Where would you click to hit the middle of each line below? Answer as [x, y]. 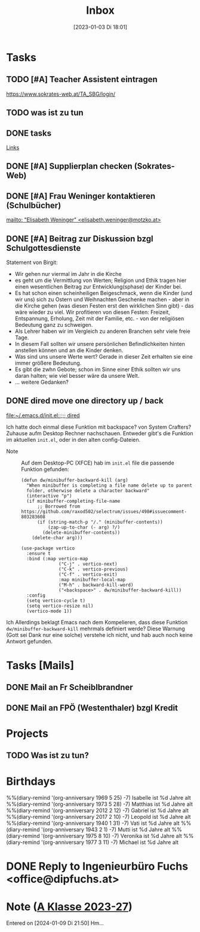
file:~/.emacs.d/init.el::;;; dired [43, 415]
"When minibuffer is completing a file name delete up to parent [110, 485]
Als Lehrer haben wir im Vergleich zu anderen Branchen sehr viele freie [102, 331]
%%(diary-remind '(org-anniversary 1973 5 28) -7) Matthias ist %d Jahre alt [99, 804]
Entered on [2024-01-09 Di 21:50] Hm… [55, 923]
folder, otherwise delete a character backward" [88, 491]
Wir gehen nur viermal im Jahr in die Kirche [68, 274]
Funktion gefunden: [45, 469]
